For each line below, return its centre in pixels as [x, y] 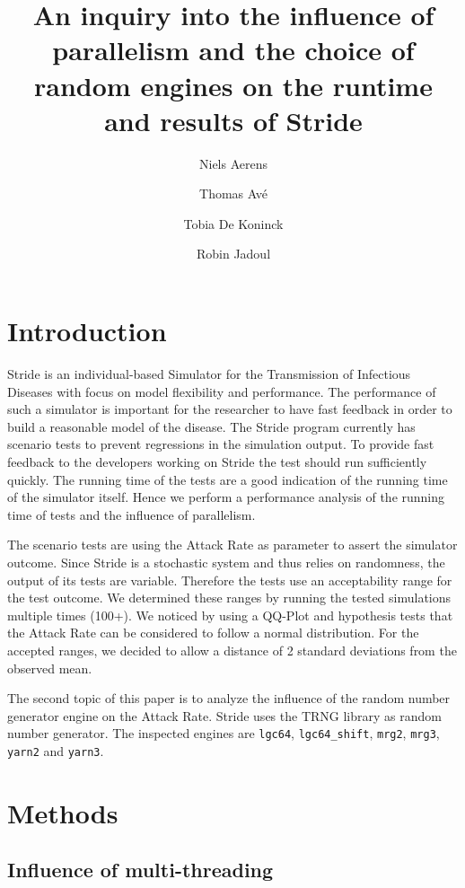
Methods [63, 812]
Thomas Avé [233, 193]
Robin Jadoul [233, 254]
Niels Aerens [233, 163]
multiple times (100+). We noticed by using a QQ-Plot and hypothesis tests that [230, 615]
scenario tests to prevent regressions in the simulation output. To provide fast [221, 444]
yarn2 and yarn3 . [56, 750]
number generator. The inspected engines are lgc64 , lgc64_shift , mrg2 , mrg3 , [224, 733]
